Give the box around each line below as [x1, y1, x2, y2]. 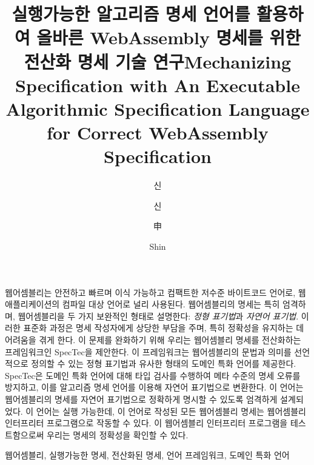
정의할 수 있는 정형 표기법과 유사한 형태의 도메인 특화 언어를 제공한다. [31, 357, 296, 370]
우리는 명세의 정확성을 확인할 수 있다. [47, 428, 189, 441]
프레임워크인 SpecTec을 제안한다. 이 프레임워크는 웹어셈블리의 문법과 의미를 [5, 345, 292, 358]
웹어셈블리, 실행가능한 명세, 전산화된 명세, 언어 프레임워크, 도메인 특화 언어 [5, 449, 290, 461]
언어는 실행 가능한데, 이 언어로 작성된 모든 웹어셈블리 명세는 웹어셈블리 [36, 404, 306, 417]
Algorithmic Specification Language [5, 96, 310, 121]
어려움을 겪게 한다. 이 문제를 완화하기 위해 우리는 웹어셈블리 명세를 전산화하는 [5, 333, 301, 346]
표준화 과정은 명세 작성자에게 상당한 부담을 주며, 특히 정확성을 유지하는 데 [23, 321, 304, 334]
